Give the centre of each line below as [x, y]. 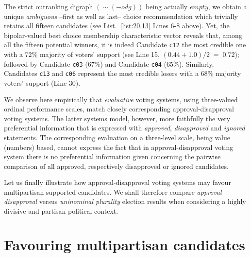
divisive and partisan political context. [61, 211]
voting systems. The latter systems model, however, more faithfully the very [117, 118]
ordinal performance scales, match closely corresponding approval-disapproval [119, 109]
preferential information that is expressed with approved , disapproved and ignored [125, 128]
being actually [167, 6]
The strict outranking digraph [49, 6]
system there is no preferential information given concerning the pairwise [112, 156]
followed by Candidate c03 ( [46, 64]
